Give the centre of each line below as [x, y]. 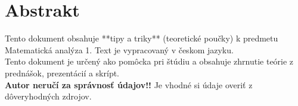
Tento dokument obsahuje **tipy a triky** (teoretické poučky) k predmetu [142, 38]
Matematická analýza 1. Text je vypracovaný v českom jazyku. [119, 49]
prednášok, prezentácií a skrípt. [62, 73]
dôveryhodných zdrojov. [48, 96]
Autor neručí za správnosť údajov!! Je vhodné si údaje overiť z [129, 84]
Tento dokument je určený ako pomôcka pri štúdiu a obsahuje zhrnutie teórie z [149, 61]
